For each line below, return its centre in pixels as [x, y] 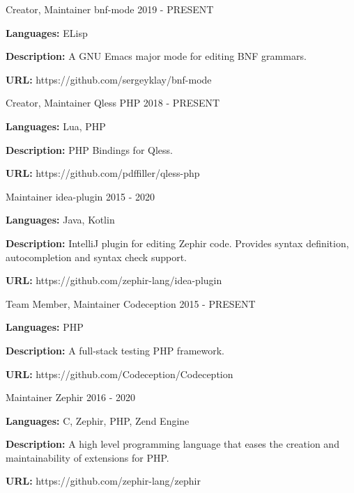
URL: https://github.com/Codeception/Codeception [120, 374]
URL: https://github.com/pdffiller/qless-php [103, 173]
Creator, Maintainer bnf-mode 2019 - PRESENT [110, 9]
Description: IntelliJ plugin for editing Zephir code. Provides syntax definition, [177, 243]
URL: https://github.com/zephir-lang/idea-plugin [114, 280]
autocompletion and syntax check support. [96, 257]
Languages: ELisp [47, 32]
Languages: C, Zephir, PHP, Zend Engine [98, 420]
